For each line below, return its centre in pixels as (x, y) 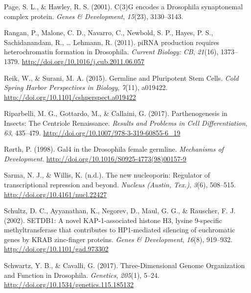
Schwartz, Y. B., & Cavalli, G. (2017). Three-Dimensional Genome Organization (125, 265)
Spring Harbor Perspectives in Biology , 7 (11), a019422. (86, 87)
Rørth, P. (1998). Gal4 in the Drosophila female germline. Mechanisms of (114, 149)
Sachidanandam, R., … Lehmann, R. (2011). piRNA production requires (112, 42)
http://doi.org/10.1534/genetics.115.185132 (69, 284)
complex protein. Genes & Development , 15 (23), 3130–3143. (94, 16)
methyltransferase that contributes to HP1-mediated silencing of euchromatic (120, 230)
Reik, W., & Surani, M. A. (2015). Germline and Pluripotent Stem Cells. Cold (121, 78)
